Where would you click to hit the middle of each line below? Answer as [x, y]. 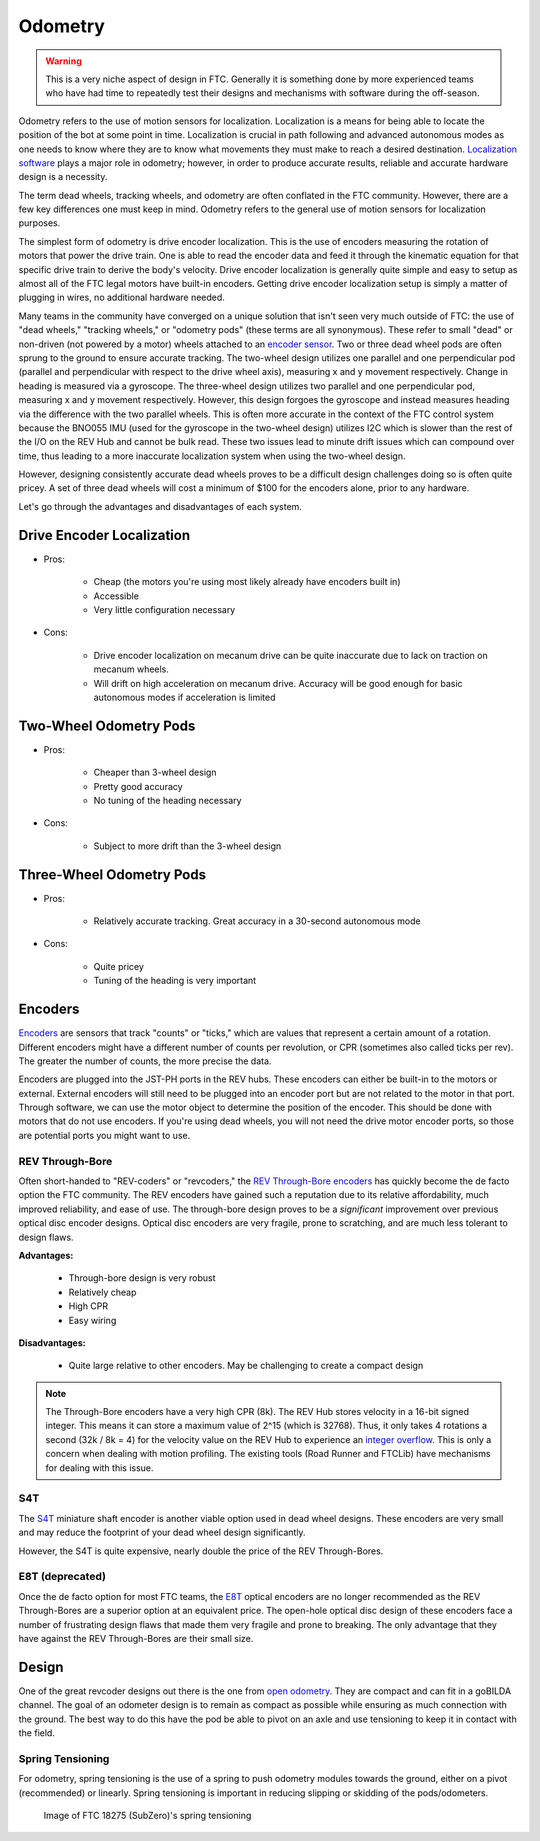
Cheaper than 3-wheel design [155, 772]
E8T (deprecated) [62, 1577]
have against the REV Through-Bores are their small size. [136, 1638]
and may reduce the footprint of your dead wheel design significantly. [162, 1532]
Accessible [116, 596]
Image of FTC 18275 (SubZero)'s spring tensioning [147, 1815]
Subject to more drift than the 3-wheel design [187, 846]
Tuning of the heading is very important [175, 981]
